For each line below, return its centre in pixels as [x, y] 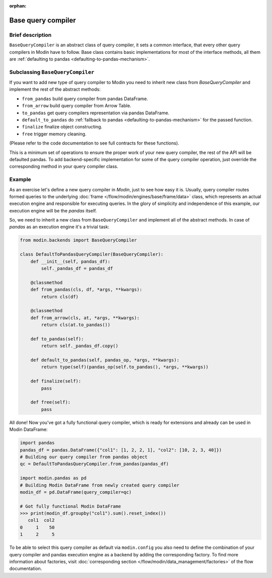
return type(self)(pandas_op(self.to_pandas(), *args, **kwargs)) [125, 367]
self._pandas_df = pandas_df [77, 269]
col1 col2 [41, 520]
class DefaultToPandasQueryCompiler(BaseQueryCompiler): [92, 255]
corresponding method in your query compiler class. [64, 167]
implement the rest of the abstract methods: [55, 89]
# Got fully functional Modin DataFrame [70, 506]
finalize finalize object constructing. [62, 127]
